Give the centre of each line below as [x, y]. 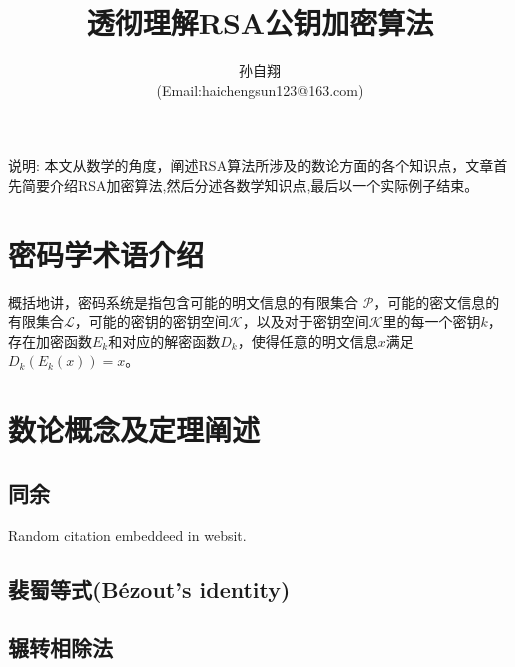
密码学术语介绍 [106, 253]
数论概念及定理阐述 [134, 429]
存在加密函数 [50, 340]
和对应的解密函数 [164, 340]
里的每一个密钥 [431, 321]
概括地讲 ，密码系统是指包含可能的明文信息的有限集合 [183, 301]
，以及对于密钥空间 [305, 321]
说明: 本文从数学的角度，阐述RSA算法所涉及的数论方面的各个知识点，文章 [251, 165]
